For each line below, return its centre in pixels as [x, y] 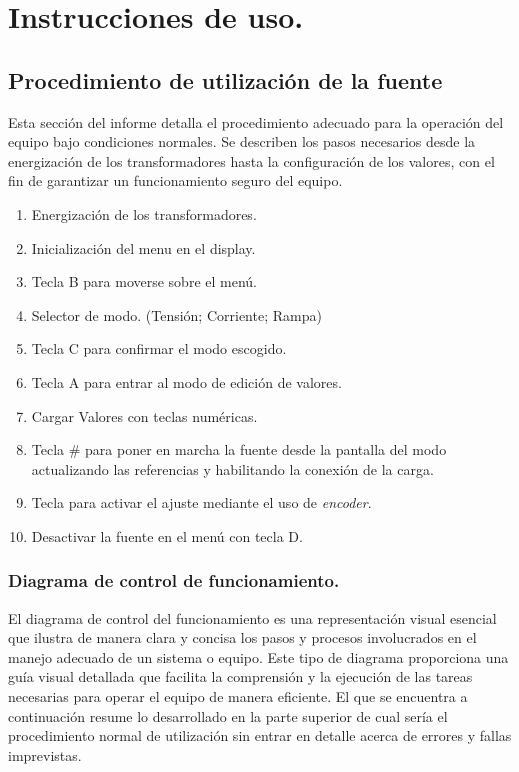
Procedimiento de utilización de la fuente [225, 79]
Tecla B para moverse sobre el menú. [144, 281]
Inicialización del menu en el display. [143, 247]
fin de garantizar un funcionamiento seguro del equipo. [175, 180]
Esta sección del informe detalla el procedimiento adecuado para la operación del [256, 121]
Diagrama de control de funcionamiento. [174, 580]
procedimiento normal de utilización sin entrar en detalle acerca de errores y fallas [260, 735]
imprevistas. [45, 754]
